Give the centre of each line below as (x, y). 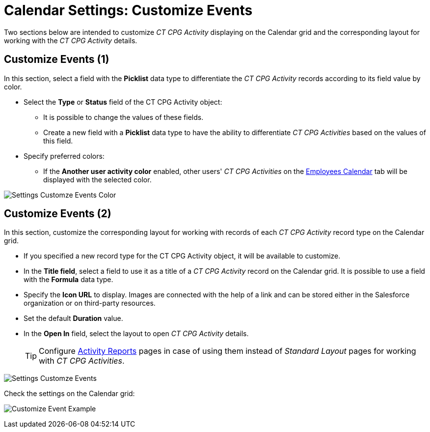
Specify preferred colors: (64, 156)
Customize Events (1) (57, 59)
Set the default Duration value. (73, 318)
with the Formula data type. (68, 280)
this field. (58, 141)
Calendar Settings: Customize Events (128, 10)
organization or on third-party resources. (90, 303)
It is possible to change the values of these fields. (123, 117)
